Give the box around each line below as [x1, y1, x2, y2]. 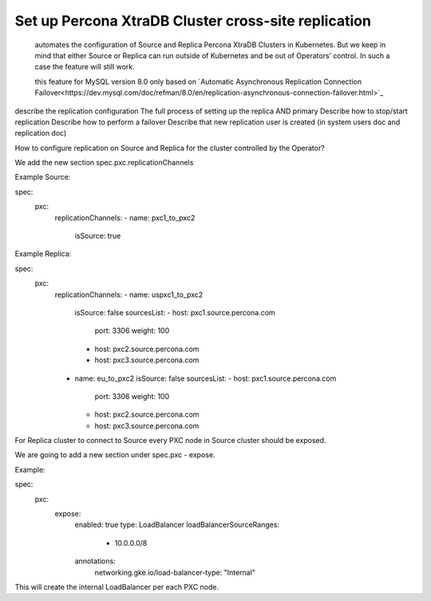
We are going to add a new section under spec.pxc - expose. [14, 450, 215, 460]
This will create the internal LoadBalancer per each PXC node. [14, 583, 219, 591]
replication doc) [14, 129, 67, 138]
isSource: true [74, 231, 121, 241]
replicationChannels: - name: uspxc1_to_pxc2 [54, 290, 204, 299]
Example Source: [14, 172, 71, 182]
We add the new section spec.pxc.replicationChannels [14, 158, 194, 168]
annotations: [74, 556, 116, 566]
